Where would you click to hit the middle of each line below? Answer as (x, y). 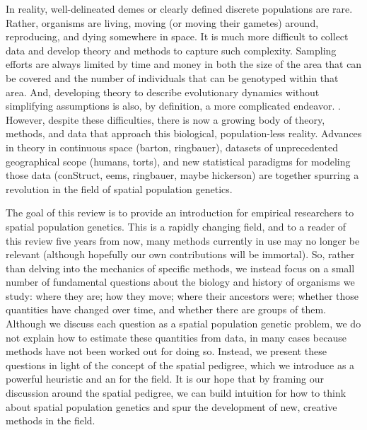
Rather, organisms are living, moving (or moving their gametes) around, (162, 22)
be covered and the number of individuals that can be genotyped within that (172, 77)
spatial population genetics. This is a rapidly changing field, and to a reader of (176, 226)
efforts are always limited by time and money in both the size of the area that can (184, 64)
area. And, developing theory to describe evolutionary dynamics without (163, 92)
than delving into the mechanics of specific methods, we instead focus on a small (180, 268)
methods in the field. (51, 420)
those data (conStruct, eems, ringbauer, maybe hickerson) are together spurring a (182, 175)
